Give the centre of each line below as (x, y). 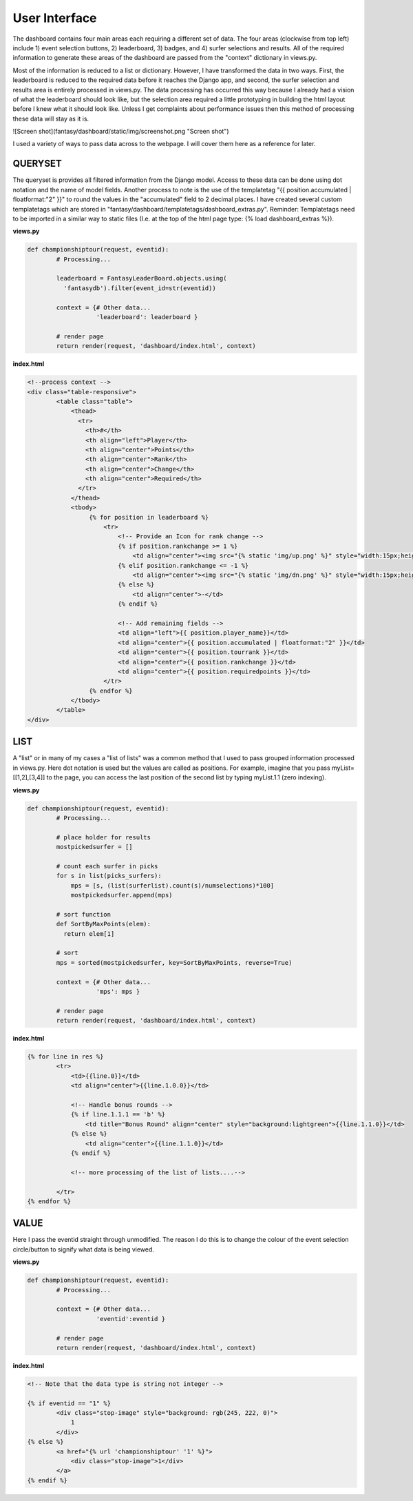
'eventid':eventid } (130, 1319)
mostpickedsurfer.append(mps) (121, 895)
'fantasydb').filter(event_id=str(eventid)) (139, 288)
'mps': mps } (118, 991)
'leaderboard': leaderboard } (147, 317)
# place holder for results (104, 837)
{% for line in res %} (65, 1057)
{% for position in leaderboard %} (149, 517)
